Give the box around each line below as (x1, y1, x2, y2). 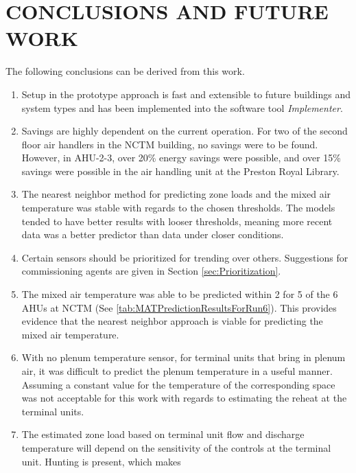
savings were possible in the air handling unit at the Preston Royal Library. (21, 163, 340, 178)
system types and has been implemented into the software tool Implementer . (21, 100, 343, 115)
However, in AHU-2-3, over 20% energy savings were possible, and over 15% (21, 150, 341, 165)
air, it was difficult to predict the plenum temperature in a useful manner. (21, 364, 333, 378)
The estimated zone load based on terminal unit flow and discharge (21, 427, 305, 441)
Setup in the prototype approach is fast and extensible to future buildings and (21, 86, 351, 101)
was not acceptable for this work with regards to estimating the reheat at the (21, 391, 347, 405)
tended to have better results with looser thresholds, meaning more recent (21, 214, 333, 228)
